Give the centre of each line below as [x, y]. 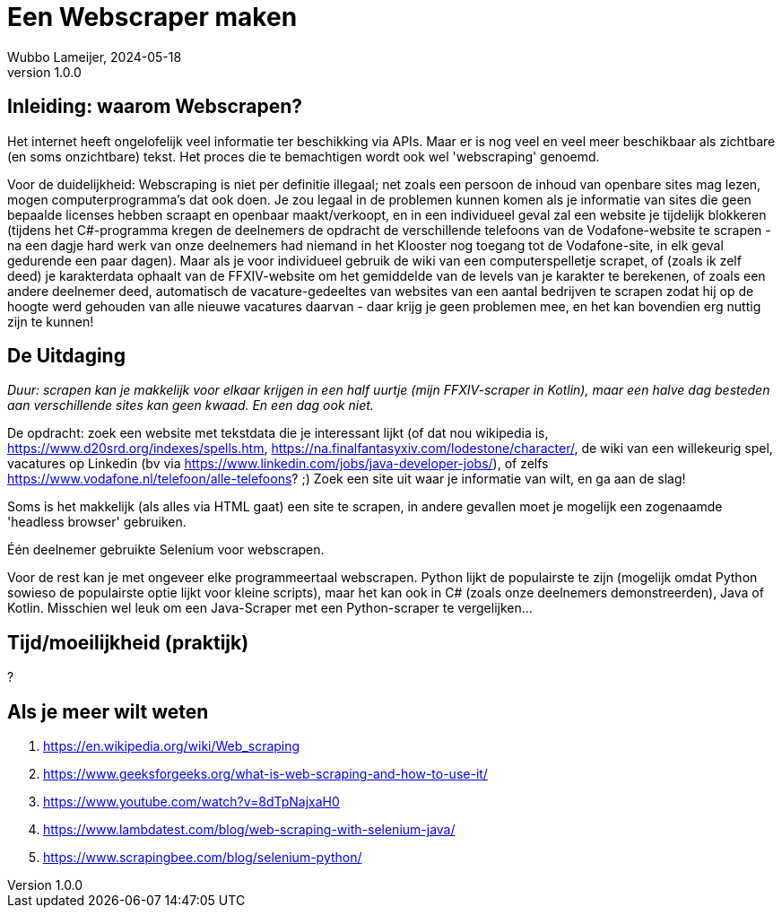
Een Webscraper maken [152, 17]
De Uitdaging [66, 356]
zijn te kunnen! [51, 321]
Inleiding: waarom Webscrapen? [155, 107]
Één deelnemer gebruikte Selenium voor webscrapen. [166, 550]
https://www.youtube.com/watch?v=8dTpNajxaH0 [191, 802]
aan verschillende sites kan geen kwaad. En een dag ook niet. [191, 405]
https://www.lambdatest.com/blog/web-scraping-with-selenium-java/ [249, 830]
